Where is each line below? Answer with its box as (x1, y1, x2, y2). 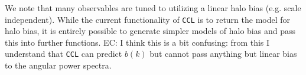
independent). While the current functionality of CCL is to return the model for (5, 13, 291, 25)
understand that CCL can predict (5, 47, 122, 60)
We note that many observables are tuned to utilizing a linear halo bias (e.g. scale (5, 2, 301, 13)
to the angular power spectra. (5, 59, 112, 71)
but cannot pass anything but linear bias (149, 47, 297, 60)
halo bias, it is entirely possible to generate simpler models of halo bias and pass (5, 25, 295, 37)
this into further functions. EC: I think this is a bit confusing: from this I (5, 36, 270, 48)
